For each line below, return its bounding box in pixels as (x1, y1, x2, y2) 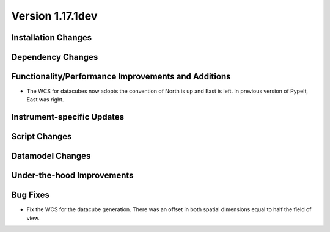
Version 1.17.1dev (11, 9, 98, 23)
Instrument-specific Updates (11, 112, 125, 122)
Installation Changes (11, 32, 92, 43)
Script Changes (11, 131, 72, 142)
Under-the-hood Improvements (11, 170, 134, 181)
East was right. (26, 96, 64, 103)
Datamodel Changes (11, 151, 91, 161)
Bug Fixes (11, 190, 50, 200)
